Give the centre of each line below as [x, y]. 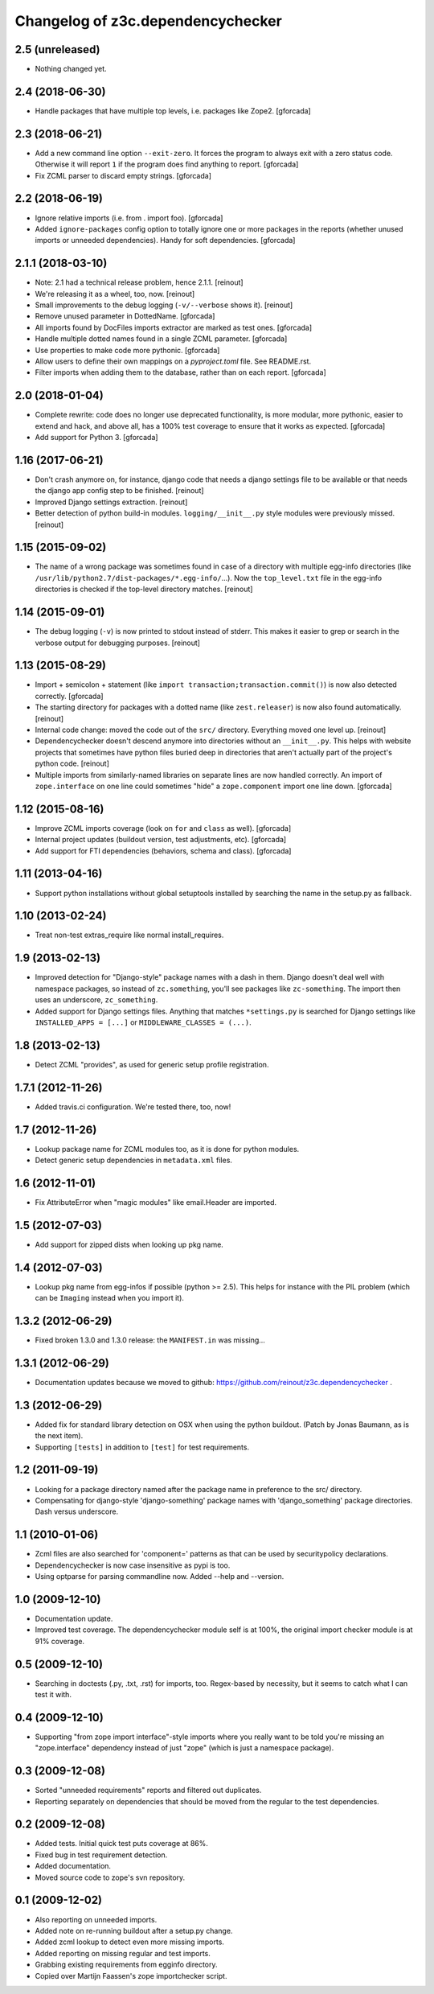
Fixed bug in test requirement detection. [101, 1855]
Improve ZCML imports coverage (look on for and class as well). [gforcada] [163, 828]
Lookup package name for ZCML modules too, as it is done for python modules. [167, 1149]
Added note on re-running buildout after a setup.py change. [134, 1930]
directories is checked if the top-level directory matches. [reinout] [144, 589]
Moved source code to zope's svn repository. [110, 1877]
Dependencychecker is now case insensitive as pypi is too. [133, 1565]
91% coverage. [59, 1641]
